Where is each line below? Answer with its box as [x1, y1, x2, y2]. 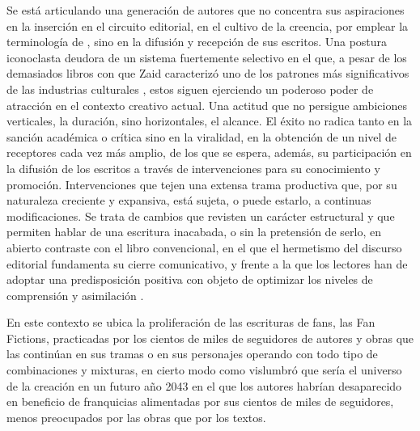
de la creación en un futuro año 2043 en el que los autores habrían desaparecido [6, 377, 402, 394]
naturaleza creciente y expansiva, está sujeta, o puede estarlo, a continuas [6, 192, 371, 209]
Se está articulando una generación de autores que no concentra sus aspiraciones [6, 2, 405, 18]
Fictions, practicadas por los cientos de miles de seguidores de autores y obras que [6, 329, 414, 346]
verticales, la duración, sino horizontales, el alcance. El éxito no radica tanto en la [6, 112, 413, 129]
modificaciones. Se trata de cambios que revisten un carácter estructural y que [6, 207, 395, 224]
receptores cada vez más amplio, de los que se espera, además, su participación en [6, 144, 412, 161]
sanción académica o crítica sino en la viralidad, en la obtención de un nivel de [6, 128, 397, 145]
